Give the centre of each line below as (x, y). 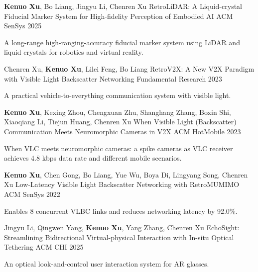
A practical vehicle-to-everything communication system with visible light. (118, 95)
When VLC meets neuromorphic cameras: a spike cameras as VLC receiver (119, 148)
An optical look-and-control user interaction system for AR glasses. (107, 263)
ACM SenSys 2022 (32, 194)
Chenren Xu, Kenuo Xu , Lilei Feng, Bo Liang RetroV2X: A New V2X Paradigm (129, 68)
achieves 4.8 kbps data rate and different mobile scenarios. (93, 158)
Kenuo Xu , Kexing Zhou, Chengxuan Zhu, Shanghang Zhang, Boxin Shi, (118, 112)
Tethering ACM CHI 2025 (44, 247)
